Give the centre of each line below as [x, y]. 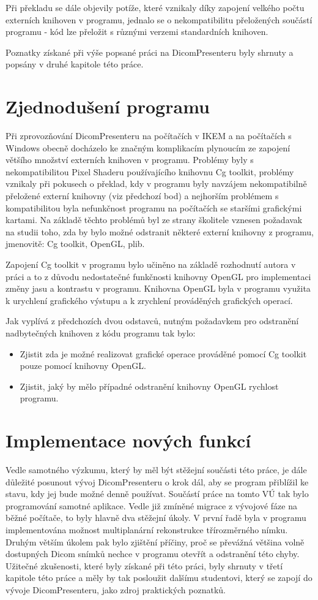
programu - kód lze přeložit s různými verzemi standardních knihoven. [137, 32]
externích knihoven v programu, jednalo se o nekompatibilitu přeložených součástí [159, 19]
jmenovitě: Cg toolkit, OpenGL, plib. [75, 244]
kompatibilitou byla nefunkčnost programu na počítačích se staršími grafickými [154, 207]
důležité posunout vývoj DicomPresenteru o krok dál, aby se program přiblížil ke [157, 481]
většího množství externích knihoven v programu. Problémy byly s [130, 160]
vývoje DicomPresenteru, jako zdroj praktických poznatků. [116, 590]
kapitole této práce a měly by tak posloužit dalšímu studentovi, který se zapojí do [159, 578]
